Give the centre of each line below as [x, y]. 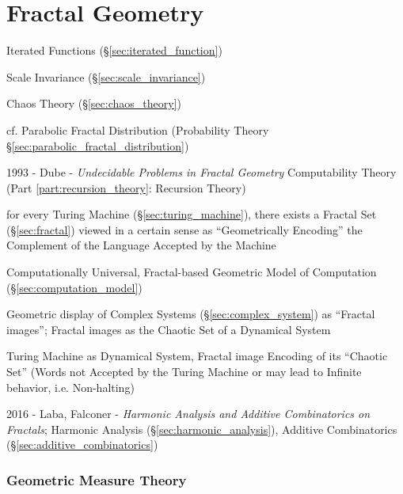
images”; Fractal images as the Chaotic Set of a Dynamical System [169, 329]
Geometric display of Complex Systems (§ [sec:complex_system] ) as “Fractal [191, 314]
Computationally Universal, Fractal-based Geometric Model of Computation [192, 272]
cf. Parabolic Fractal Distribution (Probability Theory [138, 129]
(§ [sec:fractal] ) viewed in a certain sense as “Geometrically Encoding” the [184, 229]
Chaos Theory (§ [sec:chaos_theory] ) [94, 103]
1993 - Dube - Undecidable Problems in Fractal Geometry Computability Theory [201, 172]
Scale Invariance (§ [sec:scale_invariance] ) [106, 76]
